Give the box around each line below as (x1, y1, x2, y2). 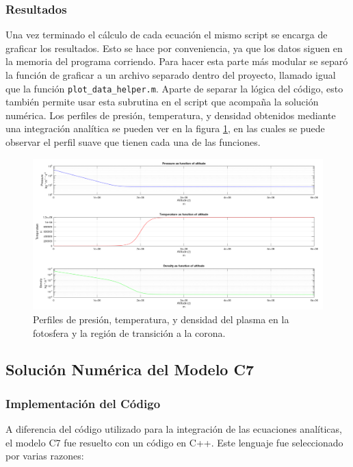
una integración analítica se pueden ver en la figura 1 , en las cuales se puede (5, 121, 325, 136)
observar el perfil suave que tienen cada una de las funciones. (5, 135, 261, 149)
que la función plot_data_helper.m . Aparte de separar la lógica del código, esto (5, 81, 343, 95)
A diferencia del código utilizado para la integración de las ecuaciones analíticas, (5, 422, 342, 436)
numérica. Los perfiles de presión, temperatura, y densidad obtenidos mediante (5, 108, 336, 122)
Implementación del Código (5, 394, 161, 412)
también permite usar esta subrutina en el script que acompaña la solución (5, 94, 319, 109)
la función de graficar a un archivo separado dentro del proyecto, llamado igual (5, 68, 336, 81)
